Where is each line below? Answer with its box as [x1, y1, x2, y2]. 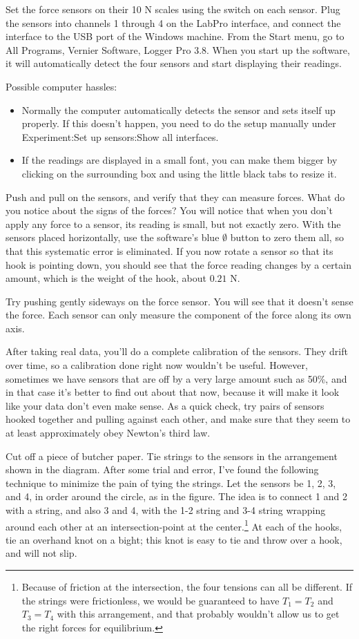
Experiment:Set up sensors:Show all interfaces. [21, 129, 219, 144]
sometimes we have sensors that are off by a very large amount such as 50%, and [6, 371, 347, 385]
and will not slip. [6, 546, 77, 560]
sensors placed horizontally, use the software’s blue [6, 230, 220, 245]
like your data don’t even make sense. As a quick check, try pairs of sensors [6, 398, 324, 412]
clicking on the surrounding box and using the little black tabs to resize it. [21, 166, 337, 180]
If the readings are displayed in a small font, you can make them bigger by [21, 153, 338, 167]
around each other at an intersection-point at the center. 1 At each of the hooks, [6, 517, 342, 533]
